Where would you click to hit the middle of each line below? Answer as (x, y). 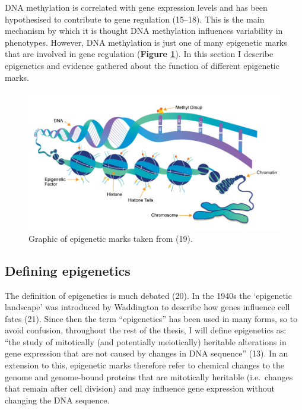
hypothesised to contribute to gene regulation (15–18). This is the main (135, 19)
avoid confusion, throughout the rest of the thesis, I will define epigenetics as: (146, 330)
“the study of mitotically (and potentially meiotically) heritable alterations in (146, 341)
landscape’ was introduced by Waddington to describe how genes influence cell (147, 307)
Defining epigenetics (68, 270)
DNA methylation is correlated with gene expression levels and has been (136, 7)
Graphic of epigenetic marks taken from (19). (111, 238)
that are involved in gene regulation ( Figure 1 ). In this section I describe (139, 54)
